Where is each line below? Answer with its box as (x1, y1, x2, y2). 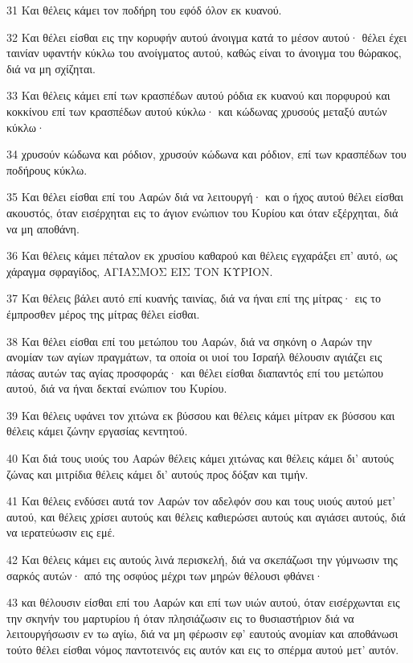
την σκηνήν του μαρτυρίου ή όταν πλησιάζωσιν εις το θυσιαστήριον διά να (6, 609, 354, 626)
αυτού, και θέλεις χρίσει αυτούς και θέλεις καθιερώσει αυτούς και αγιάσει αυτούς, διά (6, 508, 406, 525)
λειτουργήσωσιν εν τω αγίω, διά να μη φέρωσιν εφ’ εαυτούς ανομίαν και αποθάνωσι (6, 625, 399, 642)
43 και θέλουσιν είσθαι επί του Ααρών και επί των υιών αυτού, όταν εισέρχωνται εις (6, 594, 400, 611)
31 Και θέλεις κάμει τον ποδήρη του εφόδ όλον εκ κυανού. (6, 2, 282, 18)
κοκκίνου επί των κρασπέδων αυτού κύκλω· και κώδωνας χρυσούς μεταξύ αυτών (6, 102, 387, 119)
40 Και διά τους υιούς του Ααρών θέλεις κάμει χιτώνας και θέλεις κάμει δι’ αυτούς (6, 450, 394, 467)
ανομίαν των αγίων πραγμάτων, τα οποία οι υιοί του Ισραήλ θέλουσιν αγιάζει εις (6, 348, 382, 365)
